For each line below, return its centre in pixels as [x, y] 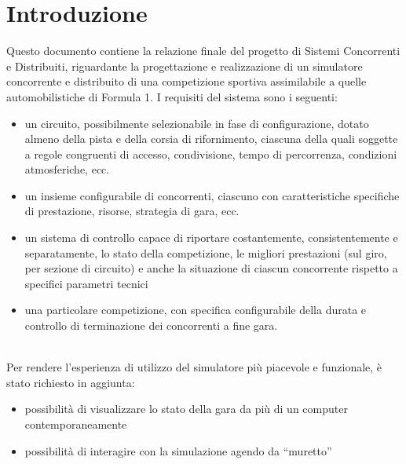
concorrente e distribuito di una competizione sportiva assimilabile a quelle [187, 81]
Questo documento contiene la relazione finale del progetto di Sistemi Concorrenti [203, 51]
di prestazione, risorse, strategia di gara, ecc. [132, 211]
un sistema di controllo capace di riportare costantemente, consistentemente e [211, 237]
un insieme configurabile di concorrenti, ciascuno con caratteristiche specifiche [212, 195]
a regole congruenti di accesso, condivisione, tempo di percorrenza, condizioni [211, 153]
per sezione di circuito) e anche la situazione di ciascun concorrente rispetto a [211, 268]
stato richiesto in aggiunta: [71, 382]
